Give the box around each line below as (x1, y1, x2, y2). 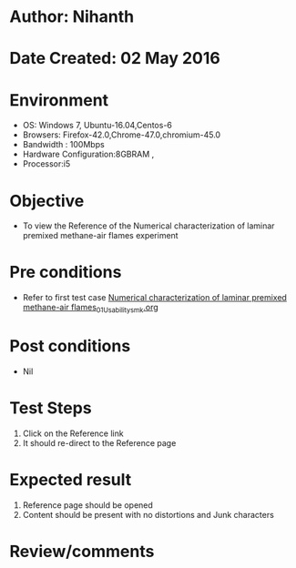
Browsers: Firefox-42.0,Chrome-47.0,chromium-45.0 (22, 129, 221, 140)
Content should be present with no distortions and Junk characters (22, 509, 275, 520)
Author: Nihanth (9, 6, 135, 27)
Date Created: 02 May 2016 (9, 48, 220, 69)
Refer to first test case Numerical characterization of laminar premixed (22, 292, 287, 303)
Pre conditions (9, 262, 122, 283)
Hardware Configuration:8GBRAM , (22, 148, 155, 160)
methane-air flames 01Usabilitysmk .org (22, 302, 159, 315)
